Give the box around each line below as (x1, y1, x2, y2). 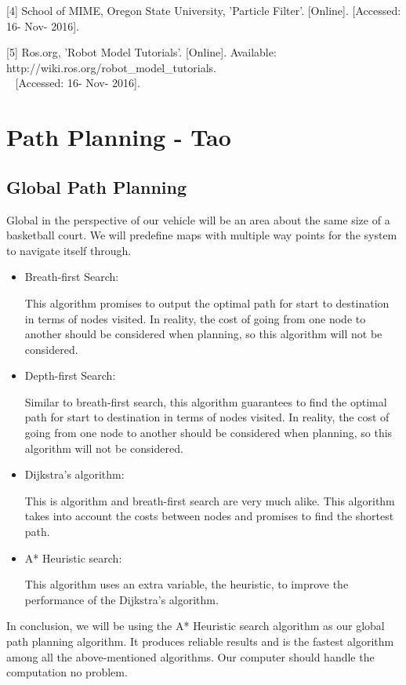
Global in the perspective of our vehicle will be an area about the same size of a (6, 211, 390, 228)
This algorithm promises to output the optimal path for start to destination (24, 294, 390, 311)
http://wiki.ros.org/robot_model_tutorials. (6, 59, 216, 75)
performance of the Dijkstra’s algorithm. (24, 591, 219, 607)
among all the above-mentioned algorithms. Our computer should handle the (6, 648, 375, 665)
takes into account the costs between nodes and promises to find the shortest (24, 508, 394, 524)
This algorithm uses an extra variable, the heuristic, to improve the (24, 576, 349, 592)
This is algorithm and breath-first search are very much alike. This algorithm (24, 492, 395, 508)
